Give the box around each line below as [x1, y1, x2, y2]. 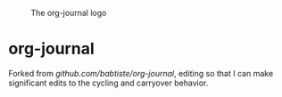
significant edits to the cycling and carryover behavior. [8, 77, 209, 88]
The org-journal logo [30, 8, 107, 18]
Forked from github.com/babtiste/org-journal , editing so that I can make [8, 68, 274, 78]
